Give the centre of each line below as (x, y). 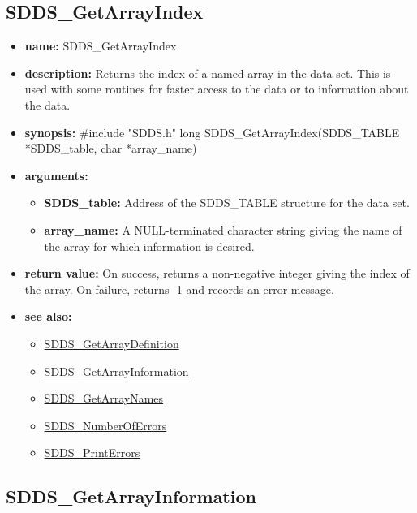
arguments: (56, 175)
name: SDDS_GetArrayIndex (101, 46)
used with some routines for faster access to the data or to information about (217, 89)
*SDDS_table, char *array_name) (111, 148)
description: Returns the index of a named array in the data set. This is (208, 73)
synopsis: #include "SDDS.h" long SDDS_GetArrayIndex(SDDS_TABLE (212, 132)
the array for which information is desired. (149, 246)
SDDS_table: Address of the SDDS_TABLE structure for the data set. (227, 203)
